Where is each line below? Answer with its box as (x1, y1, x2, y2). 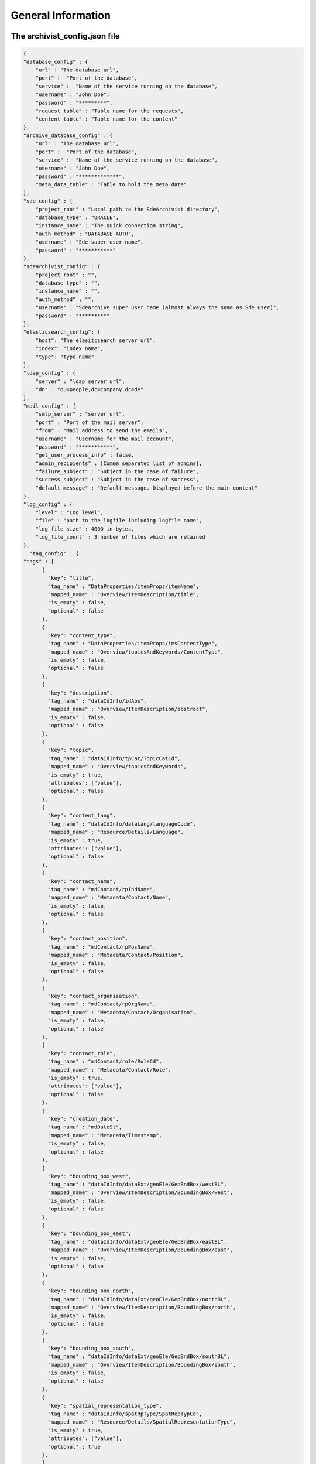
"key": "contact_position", (47, 935, 129, 942)
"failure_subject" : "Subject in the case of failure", (35, 468, 200, 475)
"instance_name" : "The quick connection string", (35, 223, 184, 229)
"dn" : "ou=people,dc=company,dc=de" (35, 386, 144, 393)
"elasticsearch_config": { (23, 329, 101, 336)
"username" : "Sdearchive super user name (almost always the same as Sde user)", (35, 305, 280, 311)
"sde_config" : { (23, 198, 73, 204)
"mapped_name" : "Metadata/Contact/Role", (47, 1066, 172, 1073)
